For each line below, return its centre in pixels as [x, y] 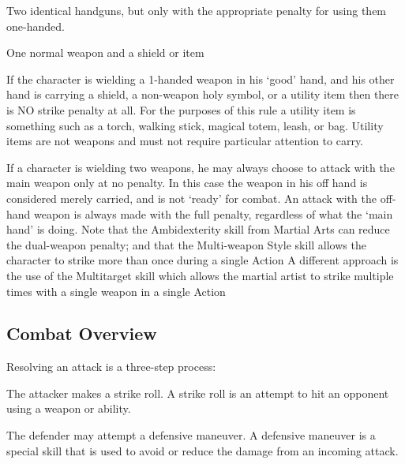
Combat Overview [82, 333]
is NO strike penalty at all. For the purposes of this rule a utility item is [181, 109]
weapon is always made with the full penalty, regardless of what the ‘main [214, 213]
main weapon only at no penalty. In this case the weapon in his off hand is [187, 183]
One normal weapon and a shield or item [105, 52]
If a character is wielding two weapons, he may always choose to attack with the [201, 167]
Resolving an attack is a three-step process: [111, 367]
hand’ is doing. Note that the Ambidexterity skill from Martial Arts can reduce [198, 229]
